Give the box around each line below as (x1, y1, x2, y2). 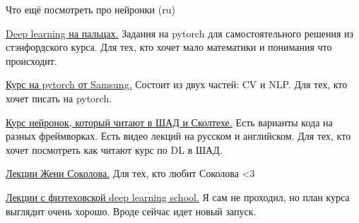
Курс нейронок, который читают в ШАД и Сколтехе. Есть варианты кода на (6, 114, 333, 129)
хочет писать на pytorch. (6, 90, 112, 105)
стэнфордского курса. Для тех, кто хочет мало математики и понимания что (6, 40, 332, 54)
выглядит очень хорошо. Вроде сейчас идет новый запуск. (6, 203, 257, 218)
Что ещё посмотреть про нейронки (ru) (6, 2, 175, 16)
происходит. (6, 53, 57, 68)
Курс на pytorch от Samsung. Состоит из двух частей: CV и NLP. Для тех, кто (6, 77, 348, 92)
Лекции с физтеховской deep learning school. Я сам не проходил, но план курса (6, 189, 350, 204)
